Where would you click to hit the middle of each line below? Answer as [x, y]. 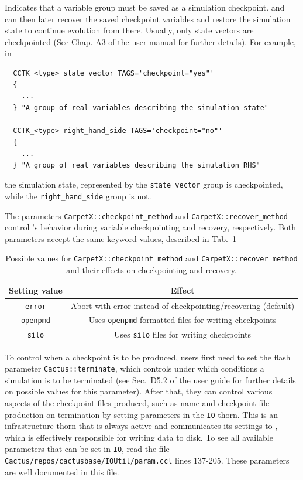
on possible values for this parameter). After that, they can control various [139, 391]
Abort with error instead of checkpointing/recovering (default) [183, 305]
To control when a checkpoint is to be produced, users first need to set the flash [148, 357]
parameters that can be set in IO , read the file [87, 449]
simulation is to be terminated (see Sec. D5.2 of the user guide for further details [150, 379]
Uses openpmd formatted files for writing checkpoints [183, 320]
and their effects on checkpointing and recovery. [151, 270]
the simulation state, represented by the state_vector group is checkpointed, [144, 184]
